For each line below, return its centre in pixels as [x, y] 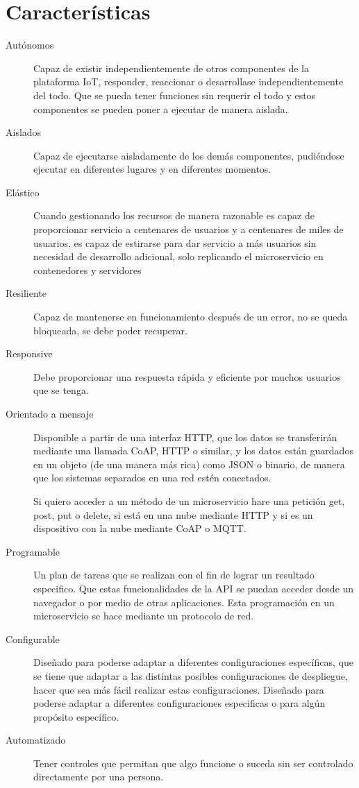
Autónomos [30, 45]
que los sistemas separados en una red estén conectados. [152, 478]
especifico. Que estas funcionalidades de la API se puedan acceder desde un [194, 588]
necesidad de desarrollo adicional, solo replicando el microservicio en [178, 256]
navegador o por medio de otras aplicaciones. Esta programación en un [184, 602]
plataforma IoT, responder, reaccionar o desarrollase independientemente [189, 82]
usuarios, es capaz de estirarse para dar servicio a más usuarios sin [175, 242]
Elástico [23, 192]
